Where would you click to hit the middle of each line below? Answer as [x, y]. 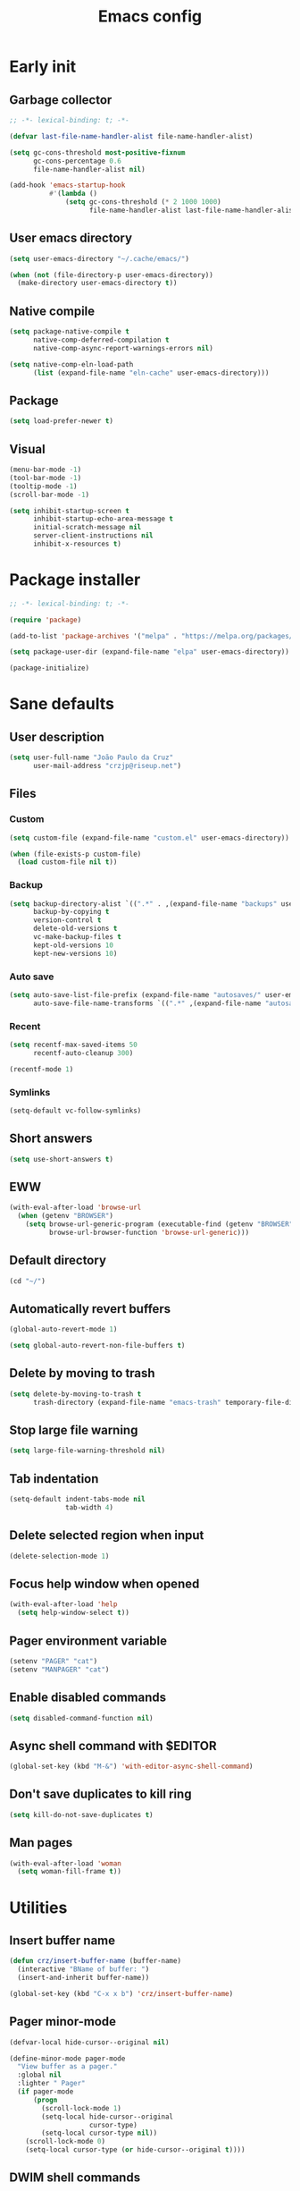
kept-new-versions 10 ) [75, 953]
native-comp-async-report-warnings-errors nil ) [123, 348]
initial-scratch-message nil [87, 528]
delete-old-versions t [75, 929]
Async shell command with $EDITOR [113, 1746]
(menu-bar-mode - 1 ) [46, 469]
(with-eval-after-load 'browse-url [75, 1208]
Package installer [75, 580]
